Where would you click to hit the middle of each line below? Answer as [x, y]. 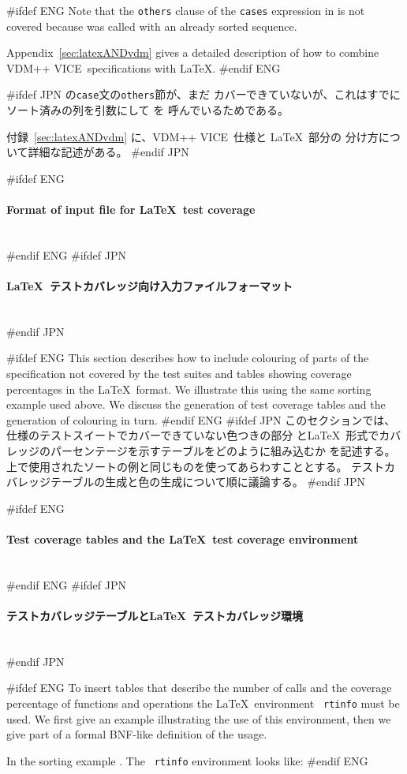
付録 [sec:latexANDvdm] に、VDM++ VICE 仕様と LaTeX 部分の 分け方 [192, 136]
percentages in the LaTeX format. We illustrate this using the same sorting [189, 389]
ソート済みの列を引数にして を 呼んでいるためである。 [148, 110]
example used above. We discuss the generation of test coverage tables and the [196, 404]
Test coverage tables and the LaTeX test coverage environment [183, 538]
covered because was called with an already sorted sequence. [152, 26]
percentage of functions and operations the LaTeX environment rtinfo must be [203, 703]
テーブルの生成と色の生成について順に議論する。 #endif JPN [207, 482]
